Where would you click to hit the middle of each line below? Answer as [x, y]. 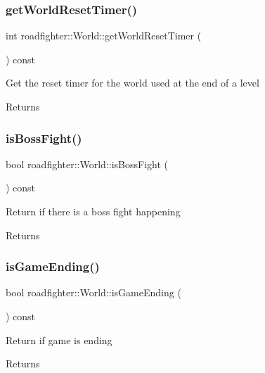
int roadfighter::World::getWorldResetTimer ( [104, 36]
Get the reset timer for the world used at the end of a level [132, 83]
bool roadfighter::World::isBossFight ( [87, 164]
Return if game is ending [59, 340]
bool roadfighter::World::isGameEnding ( [93, 292]
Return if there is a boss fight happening [93, 211]
